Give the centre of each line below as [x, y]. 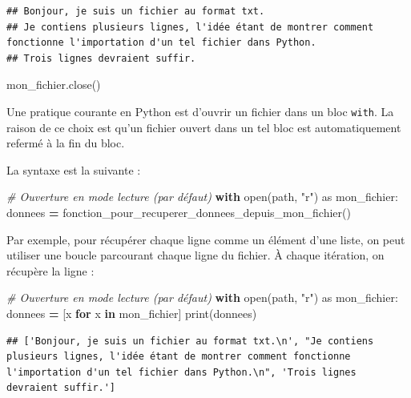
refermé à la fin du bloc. [66, 143]
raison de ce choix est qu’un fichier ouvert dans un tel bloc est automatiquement [204, 127]
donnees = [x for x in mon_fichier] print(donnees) [132, 313]
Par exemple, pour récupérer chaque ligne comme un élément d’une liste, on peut [206, 239]
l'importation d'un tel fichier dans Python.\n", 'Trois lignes [181, 372]
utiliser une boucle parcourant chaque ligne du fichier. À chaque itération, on [195, 255]
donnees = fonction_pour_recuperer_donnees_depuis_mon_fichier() [179, 212]
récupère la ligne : [50, 270]
